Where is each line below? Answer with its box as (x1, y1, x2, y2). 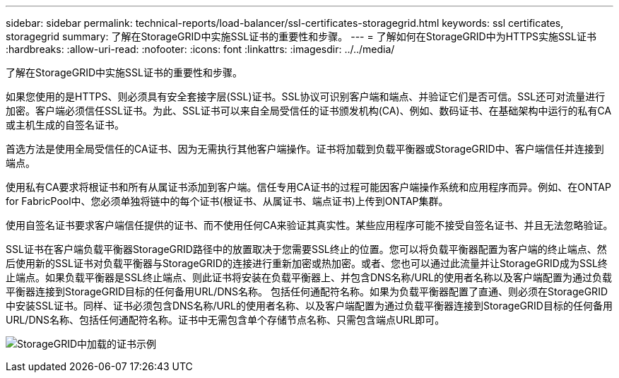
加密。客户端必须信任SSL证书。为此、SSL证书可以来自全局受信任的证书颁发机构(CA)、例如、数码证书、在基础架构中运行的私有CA (6, 105, 612, 117)
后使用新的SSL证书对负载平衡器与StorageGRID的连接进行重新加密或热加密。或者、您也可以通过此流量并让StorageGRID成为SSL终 (6, 257, 608, 269)
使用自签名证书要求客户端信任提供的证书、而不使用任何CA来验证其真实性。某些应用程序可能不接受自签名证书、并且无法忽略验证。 (6, 219, 613, 231)
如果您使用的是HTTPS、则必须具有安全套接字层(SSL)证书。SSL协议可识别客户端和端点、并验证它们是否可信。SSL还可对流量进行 (6, 90, 606, 102)
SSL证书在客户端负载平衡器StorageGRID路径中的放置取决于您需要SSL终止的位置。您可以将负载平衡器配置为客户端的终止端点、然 (6, 243, 607, 255)
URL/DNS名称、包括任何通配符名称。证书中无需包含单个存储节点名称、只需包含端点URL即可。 (6, 314, 445, 326)
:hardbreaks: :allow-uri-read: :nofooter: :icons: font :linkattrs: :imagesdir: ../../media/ (6, 43, 395, 55)
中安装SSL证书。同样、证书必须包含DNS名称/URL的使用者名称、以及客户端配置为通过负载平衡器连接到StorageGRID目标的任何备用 (6, 300, 613, 312)
